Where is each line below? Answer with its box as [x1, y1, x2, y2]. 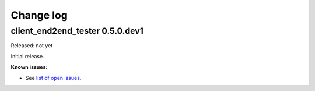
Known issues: [10, 64, 48, 71]
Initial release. [10, 52, 44, 60]
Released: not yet [10, 42, 53, 49]
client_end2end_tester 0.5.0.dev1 [10, 26, 144, 36]
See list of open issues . [25, 74, 82, 81]
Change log [10, 9, 68, 22]
